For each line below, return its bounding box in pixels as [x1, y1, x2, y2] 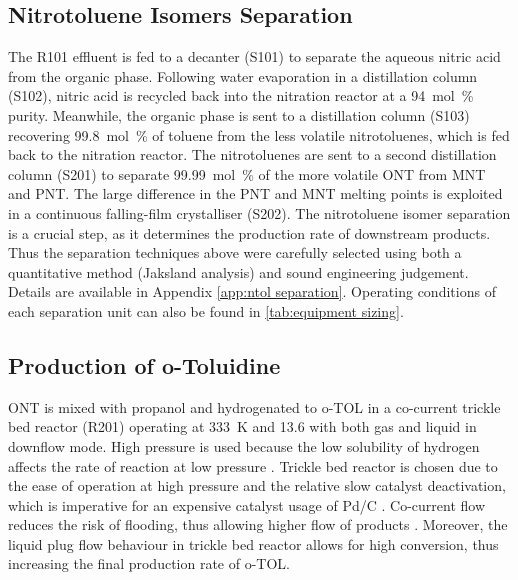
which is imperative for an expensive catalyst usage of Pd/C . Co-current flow [8, 494, 486, 515]
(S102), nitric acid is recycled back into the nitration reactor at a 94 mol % [8, 85, 474, 106]
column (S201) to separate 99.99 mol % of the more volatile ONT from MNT [8, 163, 486, 184]
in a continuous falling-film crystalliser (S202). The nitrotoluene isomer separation [8, 202, 511, 223]
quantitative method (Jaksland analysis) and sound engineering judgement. [8, 261, 469, 282]
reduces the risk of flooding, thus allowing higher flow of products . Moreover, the [8, 514, 508, 535]
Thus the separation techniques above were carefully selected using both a [8, 242, 462, 263]
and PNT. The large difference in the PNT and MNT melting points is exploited [8, 183, 503, 204]
